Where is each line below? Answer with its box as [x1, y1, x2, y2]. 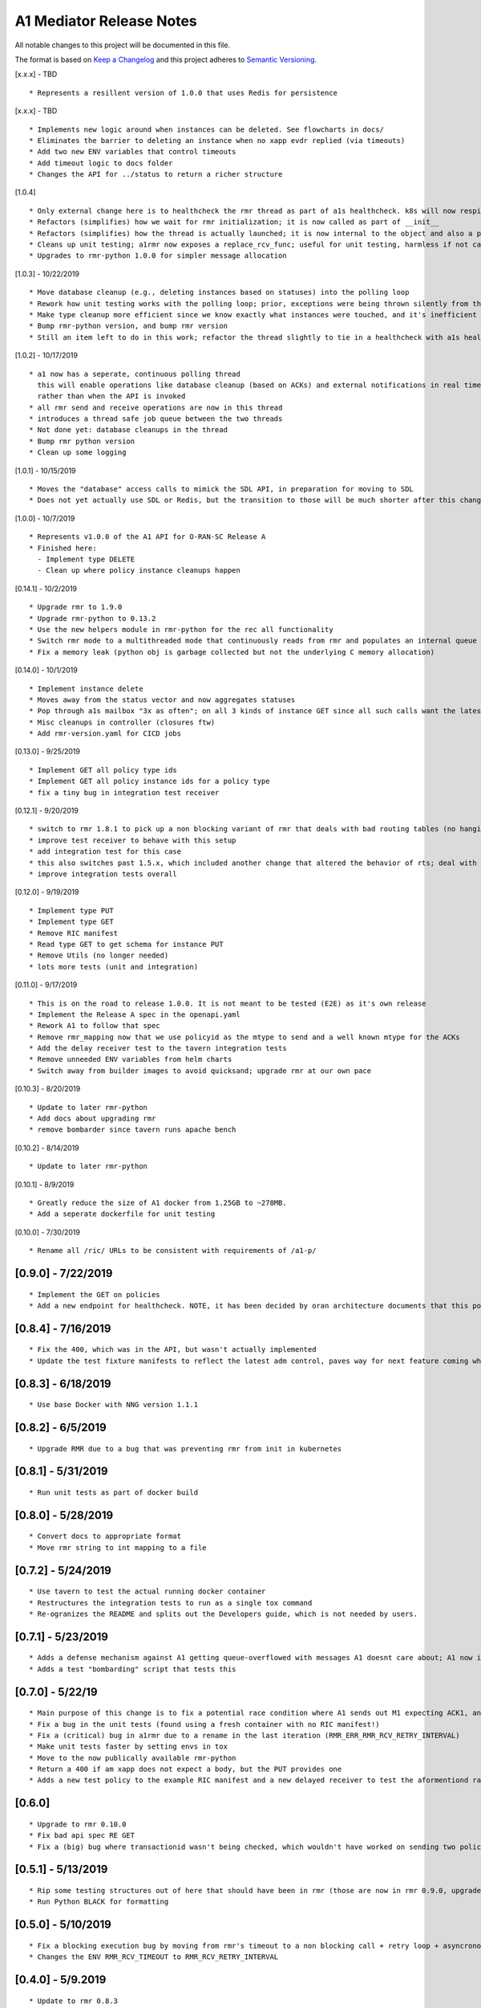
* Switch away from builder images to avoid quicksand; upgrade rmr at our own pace [29, 1066, 372, 1075]
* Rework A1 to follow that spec [29, 1021, 160, 1031]
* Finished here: [29, 543, 97, 553]
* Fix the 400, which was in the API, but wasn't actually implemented [29, 1345, 317, 1354]
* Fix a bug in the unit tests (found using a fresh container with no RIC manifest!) [29, 1720, 380, 1728]
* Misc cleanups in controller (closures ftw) [29, 717, 216, 727]
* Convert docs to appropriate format [29, 1532, 182, 1541]
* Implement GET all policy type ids [29, 765, 178, 774]
